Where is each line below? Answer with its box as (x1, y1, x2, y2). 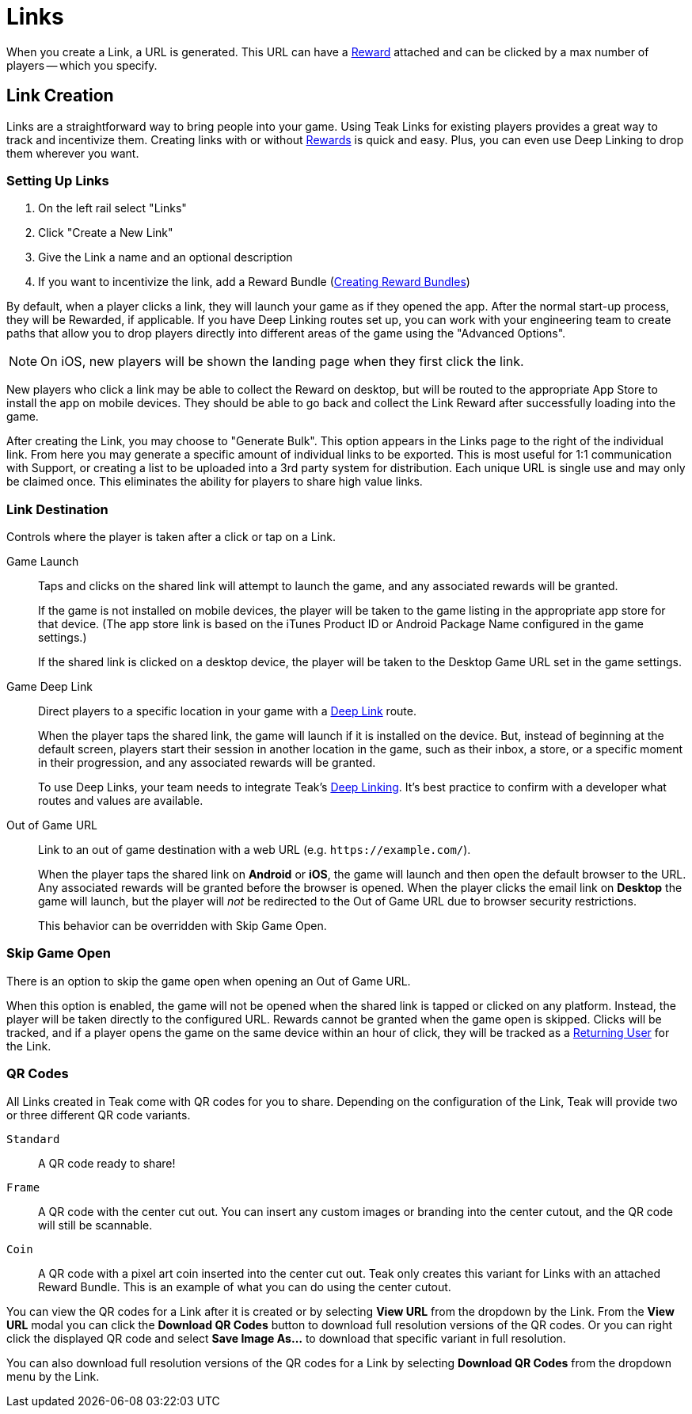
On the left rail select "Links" (38, 201, 187, 215)
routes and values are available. (38, 794, 203, 808)
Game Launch (6, 555, 79, 569)
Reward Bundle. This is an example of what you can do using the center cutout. (38, 1279, 451, 1294)
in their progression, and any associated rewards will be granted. (38, 756, 376, 770)
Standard (6, 1132, 60, 1145)
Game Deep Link (6, 680, 93, 694)
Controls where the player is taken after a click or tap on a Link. (6, 530, 336, 544)
